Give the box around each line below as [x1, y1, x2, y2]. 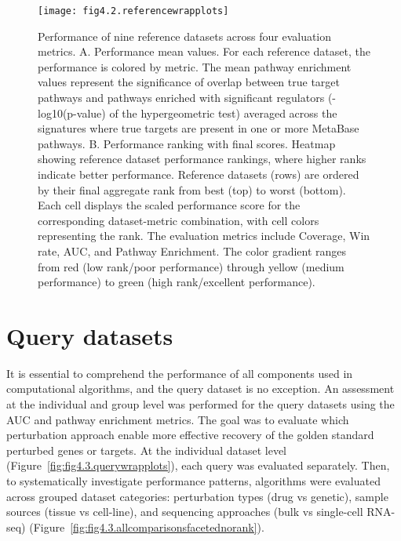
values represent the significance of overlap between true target [38, 74, 340, 90]
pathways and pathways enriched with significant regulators [38, 89, 325, 106]
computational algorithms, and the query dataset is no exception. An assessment [6, 380, 395, 397]
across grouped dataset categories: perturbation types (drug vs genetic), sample [6, 488, 388, 504]
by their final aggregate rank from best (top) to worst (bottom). [38, 181, 346, 198]
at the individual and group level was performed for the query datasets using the [6, 396, 395, 412]
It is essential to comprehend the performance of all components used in [6, 365, 353, 381]
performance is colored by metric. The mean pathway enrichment [38, 58, 352, 74]
